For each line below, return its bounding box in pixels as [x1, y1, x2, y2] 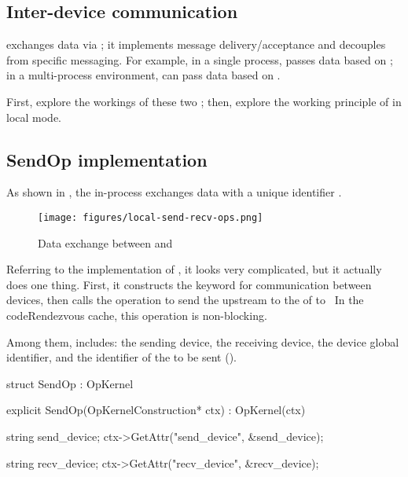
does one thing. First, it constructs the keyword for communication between [6, 276, 372, 292]
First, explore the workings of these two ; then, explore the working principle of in [6, 93, 402, 109]
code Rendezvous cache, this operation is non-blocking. [6, 307, 267, 323]
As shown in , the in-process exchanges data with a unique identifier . [6, 184, 342, 200]
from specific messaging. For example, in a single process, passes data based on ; [6, 51, 393, 68]
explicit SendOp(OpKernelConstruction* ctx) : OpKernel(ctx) [6, 402, 306, 418]
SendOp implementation [6, 147, 208, 171]
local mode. [6, 108, 61, 125]
